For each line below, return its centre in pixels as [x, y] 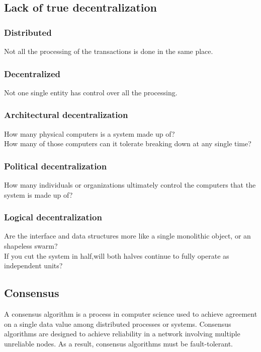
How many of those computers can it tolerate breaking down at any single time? [128, 143]
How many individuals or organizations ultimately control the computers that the [130, 185]
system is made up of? [38, 194]
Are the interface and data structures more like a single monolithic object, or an [127, 236]
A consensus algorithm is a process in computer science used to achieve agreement [131, 314]
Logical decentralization [53, 217]
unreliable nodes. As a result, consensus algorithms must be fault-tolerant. [118, 343]
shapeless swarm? [31, 246]
